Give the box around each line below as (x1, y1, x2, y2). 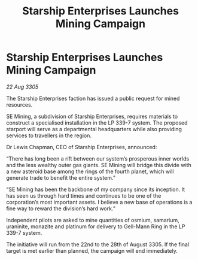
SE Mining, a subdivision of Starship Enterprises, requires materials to (6, 113, 178, 120)
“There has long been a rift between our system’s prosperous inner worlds (6, 155, 190, 162)
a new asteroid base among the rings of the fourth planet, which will (6, 168, 174, 175)
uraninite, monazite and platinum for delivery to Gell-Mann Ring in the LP (6, 223, 185, 230)
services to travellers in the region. (6, 132, 92, 139)
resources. (6, 101, 33, 108)
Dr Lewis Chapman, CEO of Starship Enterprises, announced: (6, 143, 157, 150)
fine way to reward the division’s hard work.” (6, 205, 115, 212)
